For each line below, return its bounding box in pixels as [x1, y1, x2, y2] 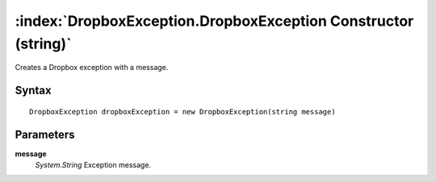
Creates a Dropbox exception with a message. [15, 63, 169, 72]
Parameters [15, 127, 75, 141]
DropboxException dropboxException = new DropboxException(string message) [29, 107, 336, 116]
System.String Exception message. [35, 160, 152, 170]
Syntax [15, 84, 52, 97]
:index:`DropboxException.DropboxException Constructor [15, 12, 414, 30]
